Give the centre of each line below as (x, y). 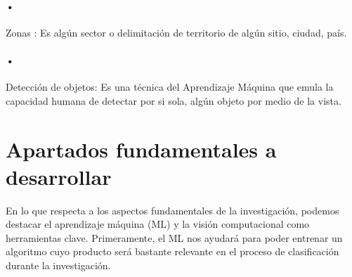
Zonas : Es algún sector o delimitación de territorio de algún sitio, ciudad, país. (176, 32)
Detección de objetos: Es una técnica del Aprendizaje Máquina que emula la (170, 87)
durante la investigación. (58, 265)
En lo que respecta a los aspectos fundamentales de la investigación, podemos (172, 210)
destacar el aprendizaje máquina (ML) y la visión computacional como (158, 224)
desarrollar (59, 176)
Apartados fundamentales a (141, 149)
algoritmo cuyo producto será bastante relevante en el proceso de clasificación (172, 251)
